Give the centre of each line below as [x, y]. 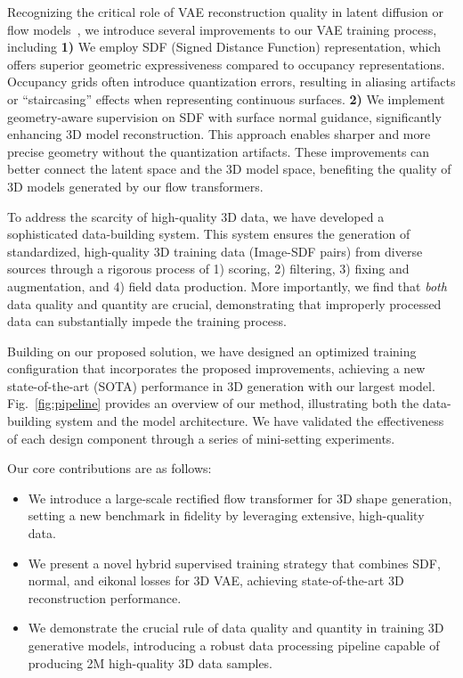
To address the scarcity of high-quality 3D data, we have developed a [196, 216]
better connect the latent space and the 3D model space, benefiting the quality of [229, 169]
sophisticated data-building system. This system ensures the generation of [209, 234]
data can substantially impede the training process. [147, 321]
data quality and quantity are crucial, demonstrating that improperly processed [224, 303]
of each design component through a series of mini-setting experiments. [201, 438]
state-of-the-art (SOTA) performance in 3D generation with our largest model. [221, 385]
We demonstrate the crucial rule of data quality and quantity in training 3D [236, 628]
